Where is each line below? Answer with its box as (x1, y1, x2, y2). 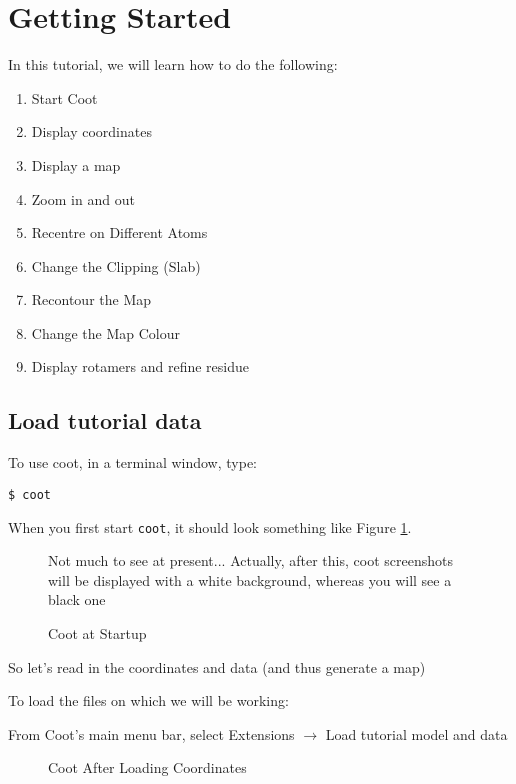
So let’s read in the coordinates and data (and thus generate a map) (8, 656, 426, 677)
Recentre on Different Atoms (31, 222, 208, 243)
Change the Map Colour (31, 322, 181, 343)
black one (48, 589, 106, 610)
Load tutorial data (8, 405, 202, 436)
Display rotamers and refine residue (31, 356, 249, 377)
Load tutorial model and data (325, 723, 508, 744)
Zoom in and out (31, 188, 135, 209)
